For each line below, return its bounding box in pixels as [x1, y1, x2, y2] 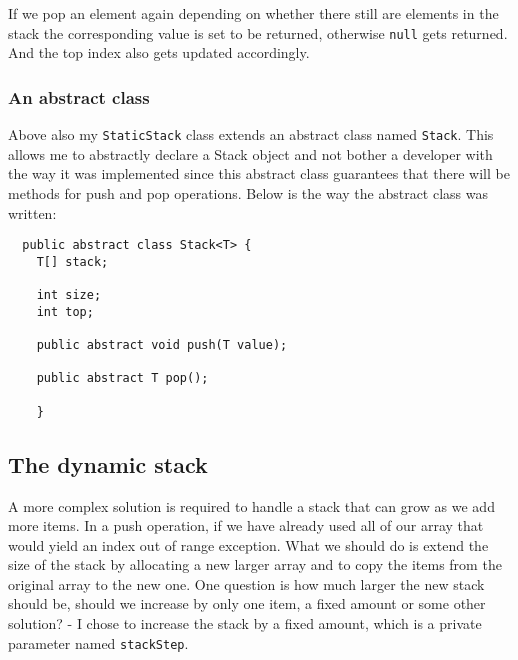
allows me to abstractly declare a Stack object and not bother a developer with [8, 143, 493, 164]
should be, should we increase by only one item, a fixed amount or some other [8, 593, 486, 614]
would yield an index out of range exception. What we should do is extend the [8, 534, 489, 555]
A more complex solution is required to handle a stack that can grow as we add [8, 495, 495, 516]
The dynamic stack [8, 448, 208, 479]
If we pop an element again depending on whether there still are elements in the [8, 3, 499, 23]
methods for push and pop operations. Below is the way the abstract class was [8, 182, 489, 203]
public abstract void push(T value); [36, 338, 288, 353]
